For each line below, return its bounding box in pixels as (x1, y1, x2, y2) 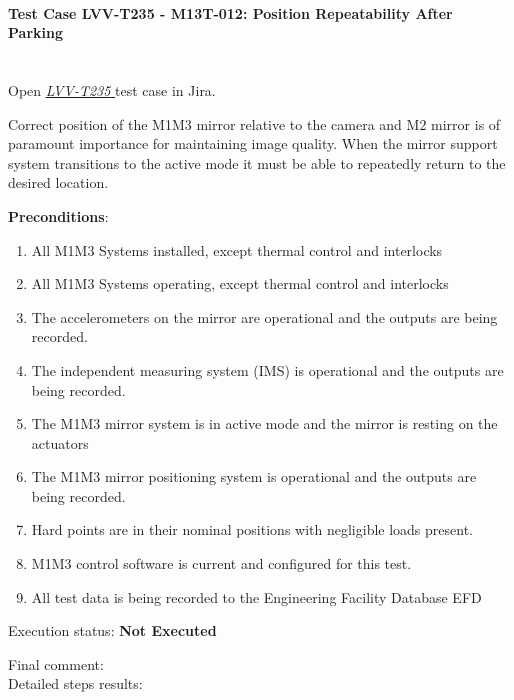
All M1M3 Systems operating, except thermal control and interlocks (31, 273, 449, 294)
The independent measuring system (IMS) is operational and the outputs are (31, 359, 504, 380)
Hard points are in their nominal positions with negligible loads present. (31, 519, 473, 540)
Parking (8, 22, 63, 43)
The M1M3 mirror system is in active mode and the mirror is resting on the (31, 413, 498, 434)
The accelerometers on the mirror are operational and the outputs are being (31, 306, 498, 327)
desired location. (8, 172, 109, 193)
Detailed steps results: (8, 673, 143, 694)
